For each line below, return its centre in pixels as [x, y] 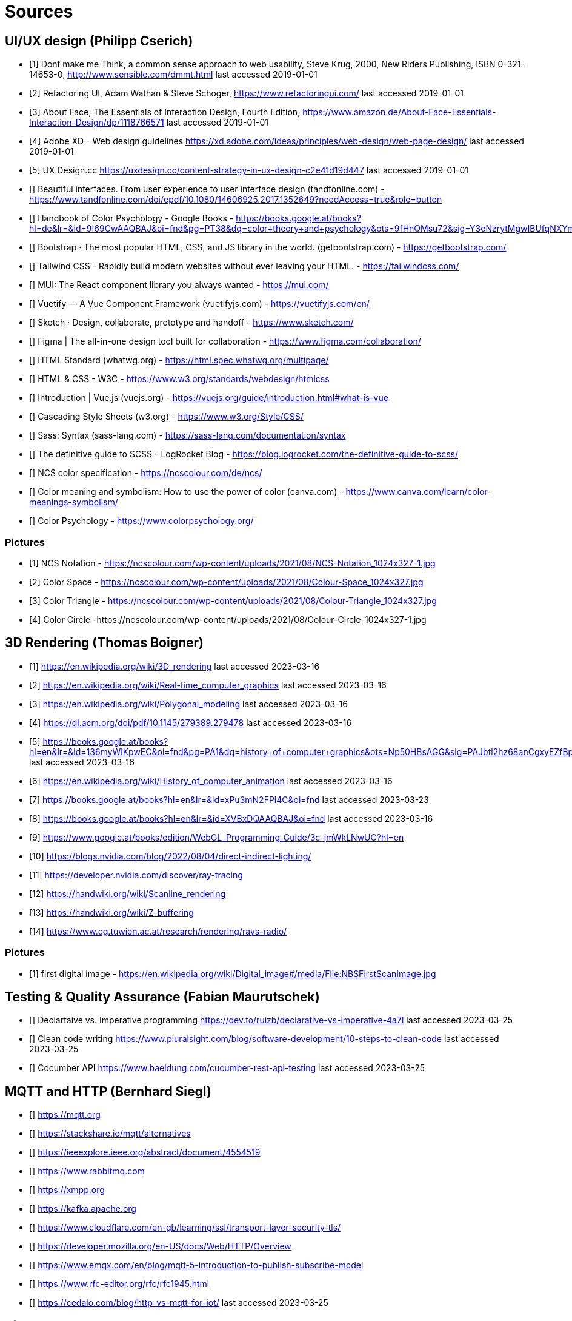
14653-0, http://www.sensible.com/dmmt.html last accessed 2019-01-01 [173, 75]
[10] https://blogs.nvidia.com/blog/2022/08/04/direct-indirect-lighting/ [170, 856]
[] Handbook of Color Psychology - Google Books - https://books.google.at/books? [195, 218]
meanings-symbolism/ [74, 502]
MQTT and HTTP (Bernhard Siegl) [108, 1091]
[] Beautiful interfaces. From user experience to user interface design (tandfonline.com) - [207, 189]
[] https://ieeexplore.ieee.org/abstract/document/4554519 [145, 1152]
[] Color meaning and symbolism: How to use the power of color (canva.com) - [186, 492]
